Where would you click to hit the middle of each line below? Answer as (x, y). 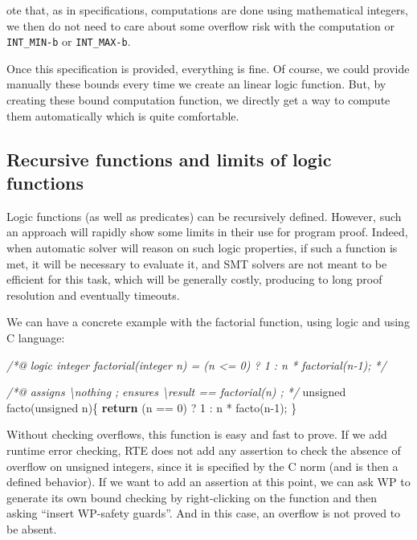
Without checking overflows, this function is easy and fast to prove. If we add (197, 434)
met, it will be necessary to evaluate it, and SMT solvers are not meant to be (197, 263)
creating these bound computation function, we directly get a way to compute (198, 100)
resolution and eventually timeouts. (93, 295)
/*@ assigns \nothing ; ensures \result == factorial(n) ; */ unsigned (176, 392)
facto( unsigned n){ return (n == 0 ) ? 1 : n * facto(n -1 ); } (152, 407)
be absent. (32, 528)
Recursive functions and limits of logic (169, 159)
